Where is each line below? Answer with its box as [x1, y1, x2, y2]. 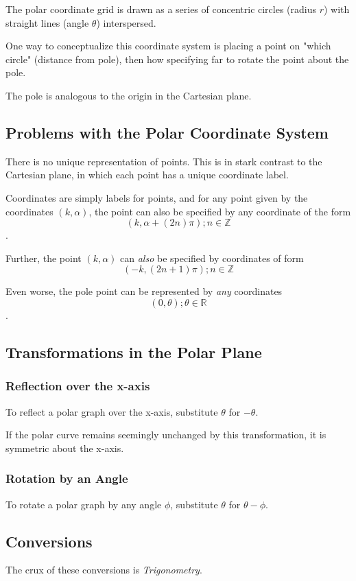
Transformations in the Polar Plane [5, 341, 262, 362]
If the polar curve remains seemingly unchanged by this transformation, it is [5, 427, 327, 442]
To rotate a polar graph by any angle [5, 497, 162, 511]
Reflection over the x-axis [5, 377, 150, 394]
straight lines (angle [5, 15, 89, 29]
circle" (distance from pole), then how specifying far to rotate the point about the [5, 51, 349, 66]
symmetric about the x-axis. [5, 440, 124, 455]
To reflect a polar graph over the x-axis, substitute [5, 404, 218, 418]
